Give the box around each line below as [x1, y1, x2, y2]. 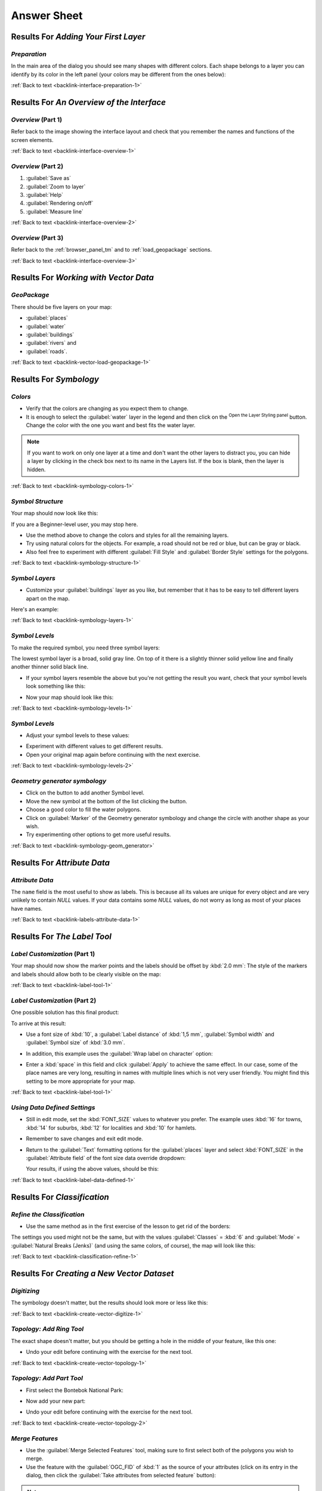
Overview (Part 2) [11, 162, 64, 170]
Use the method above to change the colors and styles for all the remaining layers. [26, 531, 229, 539]
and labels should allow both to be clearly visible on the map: [11, 970, 161, 977]
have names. [11, 905, 43, 912]
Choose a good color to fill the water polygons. [26, 806, 141, 813]
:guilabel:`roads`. [26, 348, 68, 355]
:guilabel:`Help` [26, 191, 64, 198]
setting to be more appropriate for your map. [26, 1077, 135, 1085]
